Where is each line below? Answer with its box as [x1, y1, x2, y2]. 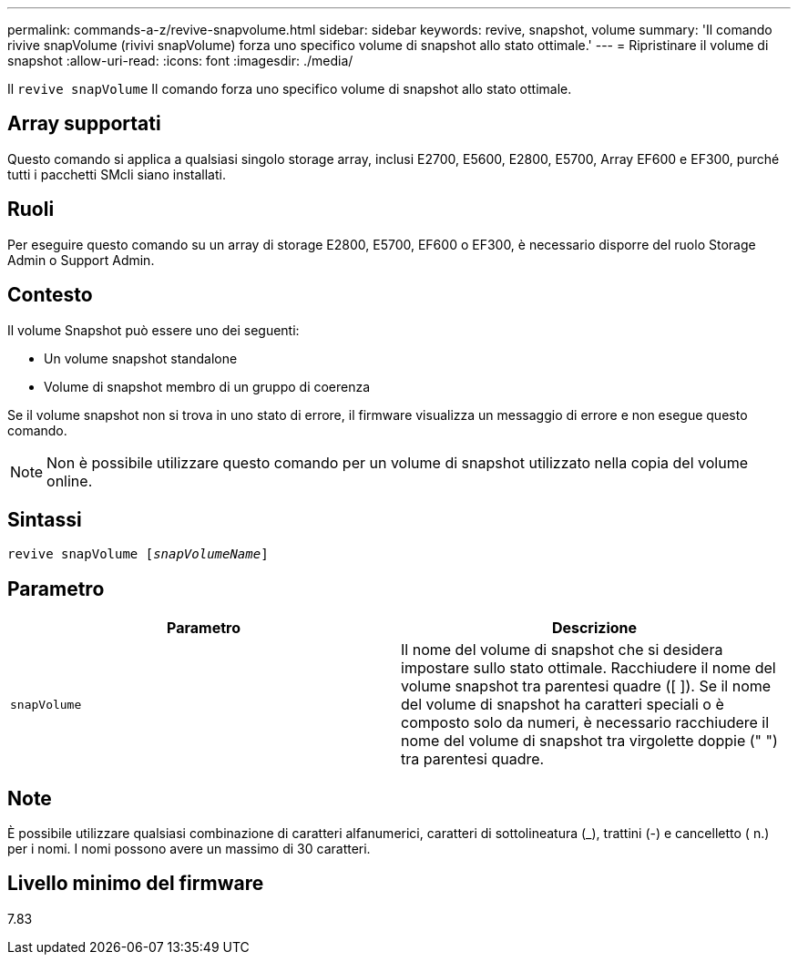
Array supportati [7, 112, 161, 136]
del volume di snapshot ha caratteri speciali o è [401, 695, 724, 714]
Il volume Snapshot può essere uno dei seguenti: [7, 322, 300, 338]
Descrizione [551, 619, 638, 638]
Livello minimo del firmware [7, 872, 264, 895]
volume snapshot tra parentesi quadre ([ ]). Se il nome [401, 677, 772, 696]
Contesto [7, 283, 93, 307]
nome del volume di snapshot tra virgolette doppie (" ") [401, 732, 778, 751]
